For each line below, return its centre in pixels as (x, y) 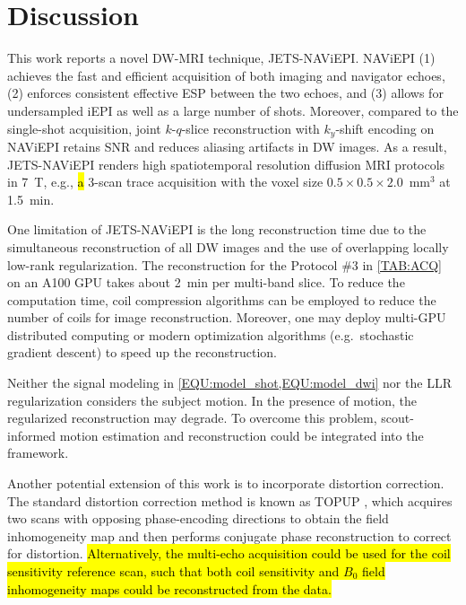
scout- (397, 418)
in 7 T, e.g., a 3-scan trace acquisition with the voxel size (165, 182)
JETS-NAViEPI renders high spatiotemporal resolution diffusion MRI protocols (226, 164)
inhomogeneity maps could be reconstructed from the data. (169, 588)
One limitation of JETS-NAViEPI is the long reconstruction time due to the (217, 229)
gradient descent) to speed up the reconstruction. (142, 352)
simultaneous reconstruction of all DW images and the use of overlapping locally (228, 246)
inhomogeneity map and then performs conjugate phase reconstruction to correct (229, 535)
